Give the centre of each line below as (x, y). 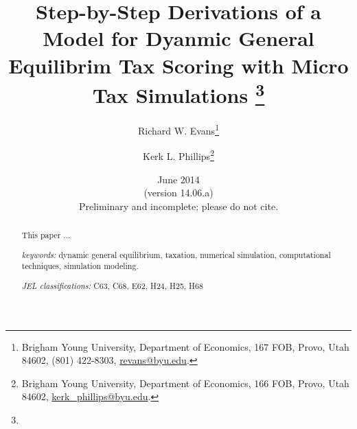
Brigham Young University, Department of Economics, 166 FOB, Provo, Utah (185, 383)
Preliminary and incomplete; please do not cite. (178, 206)
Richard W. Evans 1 (178, 129)
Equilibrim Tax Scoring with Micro (178, 65)
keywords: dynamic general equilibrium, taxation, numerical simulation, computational (176, 254)
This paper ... (46, 235)
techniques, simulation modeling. (80, 266)
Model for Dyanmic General (178, 38)
